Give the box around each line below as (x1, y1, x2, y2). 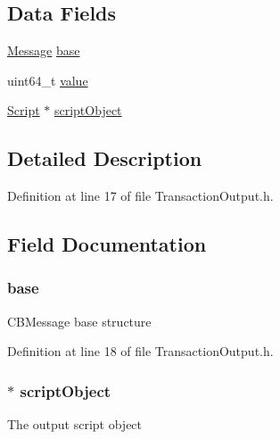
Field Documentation (7, 230, 207, 258)
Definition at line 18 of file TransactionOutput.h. (7, 342, 274, 360)
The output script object (7, 415, 143, 434)
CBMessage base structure (7, 311, 152, 330)
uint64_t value (7, 70, 88, 89)
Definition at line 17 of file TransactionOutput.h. (7, 186, 274, 205)
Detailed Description (7, 145, 202, 172)
